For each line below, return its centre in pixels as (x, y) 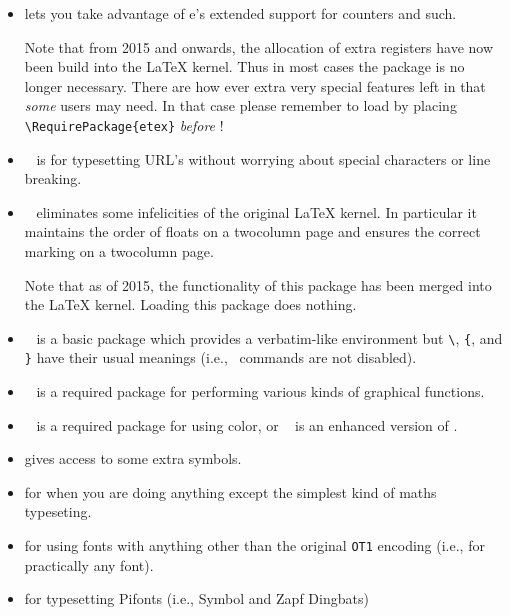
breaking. (53, 178)
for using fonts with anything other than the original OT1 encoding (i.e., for (254, 545)
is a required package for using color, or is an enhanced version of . (247, 424)
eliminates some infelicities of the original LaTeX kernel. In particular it (256, 211)
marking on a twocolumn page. (119, 251)
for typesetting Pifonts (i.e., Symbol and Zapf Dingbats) (196, 598)
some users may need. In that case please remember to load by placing (240, 105)
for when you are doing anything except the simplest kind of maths (230, 491)
